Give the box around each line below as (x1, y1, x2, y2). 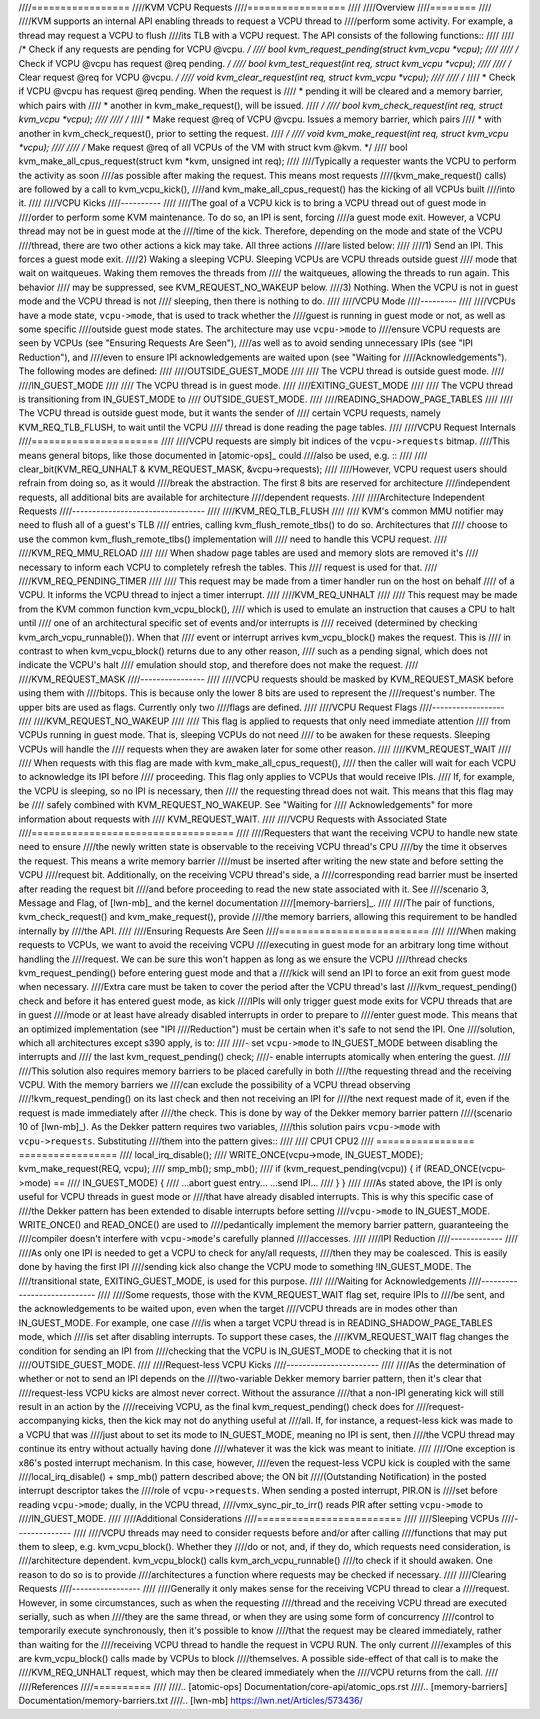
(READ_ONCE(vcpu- (423, 1163, 506, 1175)
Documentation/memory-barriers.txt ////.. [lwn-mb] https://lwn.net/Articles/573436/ (18, 1695, 364, 1707)
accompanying (18, 1415, 80, 1427)
